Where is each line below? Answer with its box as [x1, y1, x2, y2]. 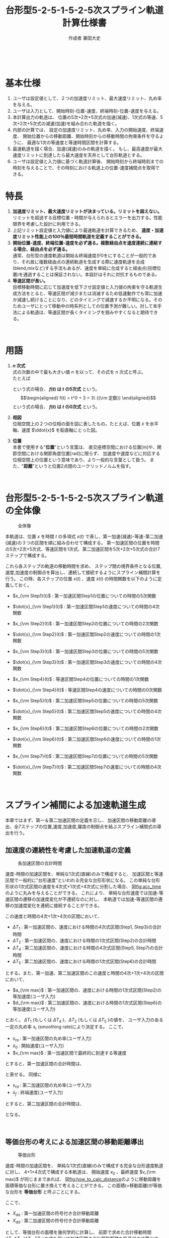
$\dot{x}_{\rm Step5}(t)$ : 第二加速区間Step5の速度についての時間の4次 [12, 708, 162, 714]
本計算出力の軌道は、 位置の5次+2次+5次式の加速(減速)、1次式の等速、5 [12, 114, 163, 120]
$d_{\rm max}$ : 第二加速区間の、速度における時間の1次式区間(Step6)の [12, 1000, 162, 1006]
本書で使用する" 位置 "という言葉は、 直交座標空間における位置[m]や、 [12, 444, 157, 450]
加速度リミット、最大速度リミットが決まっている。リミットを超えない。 [12, 208, 162, 214]
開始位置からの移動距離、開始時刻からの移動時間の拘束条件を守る [22, 133, 159, 139]
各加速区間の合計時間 [18, 860, 62, 866]
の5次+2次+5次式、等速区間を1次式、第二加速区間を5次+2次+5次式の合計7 [5, 546, 160, 552]
